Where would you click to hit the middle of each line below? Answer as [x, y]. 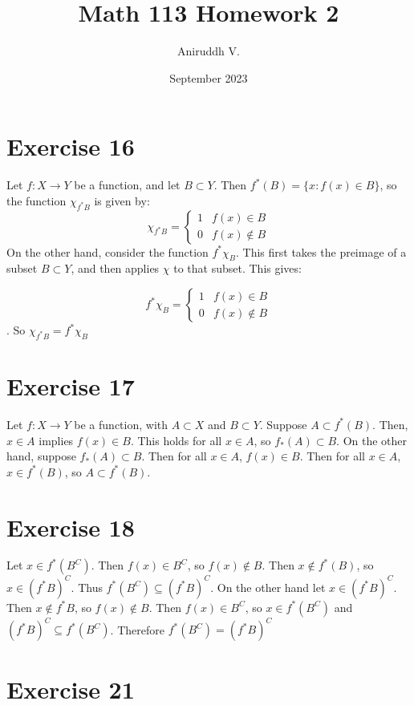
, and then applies [115, 268]
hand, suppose [41, 456]
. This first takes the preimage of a [321, 251]
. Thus [87, 587]
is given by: [122, 200]
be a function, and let [127, 185]
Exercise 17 [71, 386]
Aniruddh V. [209, 51]
